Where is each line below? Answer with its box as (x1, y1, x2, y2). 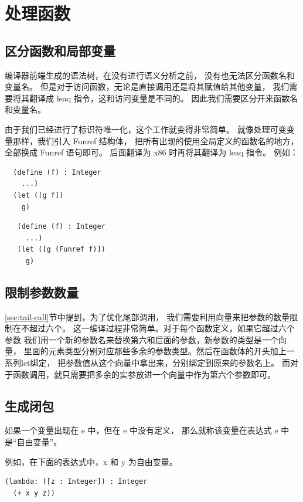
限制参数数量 (5, 283, 79, 301)
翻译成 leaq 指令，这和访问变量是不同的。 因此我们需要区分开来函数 (29, 91, 290, 104)
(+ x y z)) (13, 489, 55, 497)
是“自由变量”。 (5, 436, 62, 448)
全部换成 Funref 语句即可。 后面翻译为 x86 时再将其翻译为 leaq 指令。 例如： (5, 146, 298, 158)
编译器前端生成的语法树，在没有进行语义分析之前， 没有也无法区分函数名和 (5, 69, 295, 81)
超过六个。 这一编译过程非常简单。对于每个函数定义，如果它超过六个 (29, 322, 295, 334)
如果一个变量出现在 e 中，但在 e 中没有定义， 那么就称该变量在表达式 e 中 (5, 424, 290, 436)
